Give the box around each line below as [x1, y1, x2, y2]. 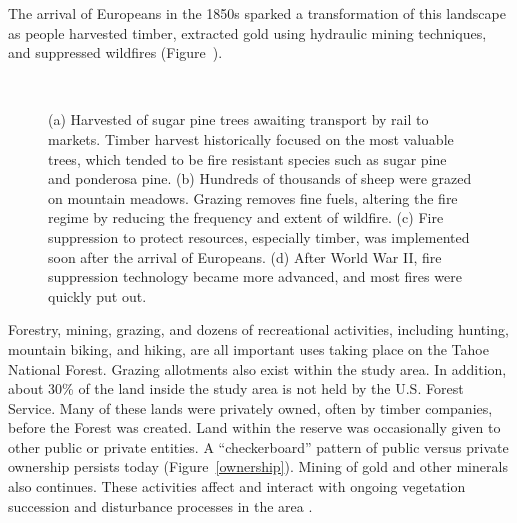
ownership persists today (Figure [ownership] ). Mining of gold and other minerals [8, 456, 508, 477]
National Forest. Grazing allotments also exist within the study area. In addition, [8, 358, 507, 379]
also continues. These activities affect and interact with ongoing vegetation [8, 476, 466, 497]
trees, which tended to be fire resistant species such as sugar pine [48, 148, 447, 169]
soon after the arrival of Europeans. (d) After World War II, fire [48, 246, 442, 267]
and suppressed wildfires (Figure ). [8, 42, 223, 63]
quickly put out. [48, 285, 147, 306]
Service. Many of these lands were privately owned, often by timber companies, [8, 397, 493, 418]
